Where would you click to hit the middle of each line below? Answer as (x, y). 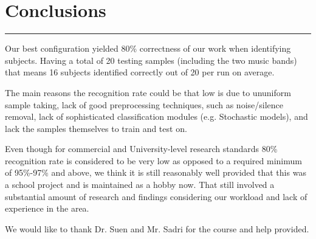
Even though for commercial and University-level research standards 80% (141, 149)
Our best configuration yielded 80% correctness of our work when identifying (148, 48)
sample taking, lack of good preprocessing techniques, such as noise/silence (144, 104)
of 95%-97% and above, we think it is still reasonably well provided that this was (156, 172)
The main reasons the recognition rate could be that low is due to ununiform (148, 92)
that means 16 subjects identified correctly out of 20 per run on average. (140, 72)
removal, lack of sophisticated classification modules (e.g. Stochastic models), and (156, 116)
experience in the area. (47, 208)
